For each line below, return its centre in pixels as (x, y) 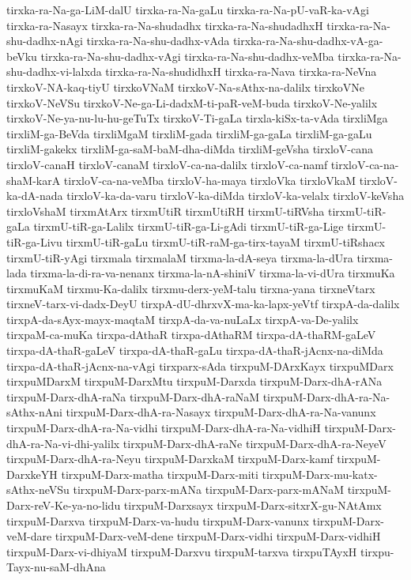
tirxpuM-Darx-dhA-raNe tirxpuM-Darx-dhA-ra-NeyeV (255, 443)
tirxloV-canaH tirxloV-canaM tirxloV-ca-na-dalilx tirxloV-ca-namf (167, 164)
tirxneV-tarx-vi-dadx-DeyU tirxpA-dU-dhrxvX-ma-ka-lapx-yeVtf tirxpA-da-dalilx (203, 304)
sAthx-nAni (34, 412)
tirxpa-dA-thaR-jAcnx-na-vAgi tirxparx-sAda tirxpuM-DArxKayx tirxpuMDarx (200, 365)
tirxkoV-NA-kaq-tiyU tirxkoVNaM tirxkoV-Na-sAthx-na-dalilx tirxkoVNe (185, 87)
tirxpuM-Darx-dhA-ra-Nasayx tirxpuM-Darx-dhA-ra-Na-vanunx (221, 412)
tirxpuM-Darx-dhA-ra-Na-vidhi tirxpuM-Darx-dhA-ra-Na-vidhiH (164, 428)
